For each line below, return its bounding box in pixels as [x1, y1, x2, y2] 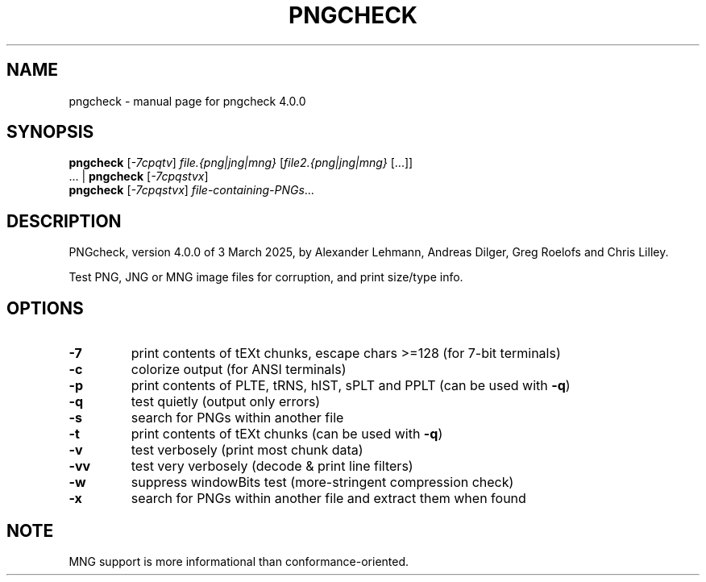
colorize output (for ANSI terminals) [131, 361, 347, 378]
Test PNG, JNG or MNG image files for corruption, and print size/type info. [69, 270, 463, 285]
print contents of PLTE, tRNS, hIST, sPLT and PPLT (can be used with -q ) [131, 377, 571, 394]
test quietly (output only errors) [131, 393, 321, 410]
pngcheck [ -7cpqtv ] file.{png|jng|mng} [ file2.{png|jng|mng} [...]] [69, 156, 413, 170]
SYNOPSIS [6, 122, 94, 143]
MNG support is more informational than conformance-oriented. [69, 554, 409, 568]
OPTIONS [6, 297, 84, 318]
